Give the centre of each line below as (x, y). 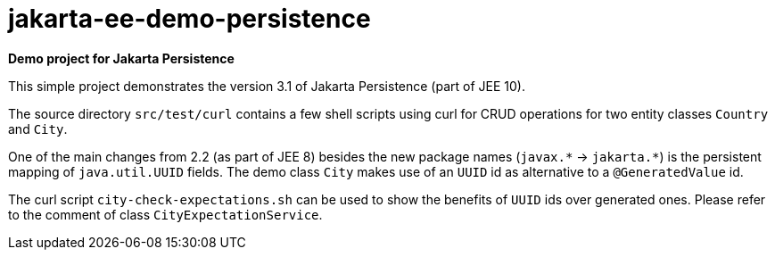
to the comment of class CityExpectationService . (165, 214)
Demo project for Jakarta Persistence (121, 58)
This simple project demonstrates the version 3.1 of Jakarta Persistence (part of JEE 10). (267, 86)
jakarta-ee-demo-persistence (190, 19)
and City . (38, 128)
